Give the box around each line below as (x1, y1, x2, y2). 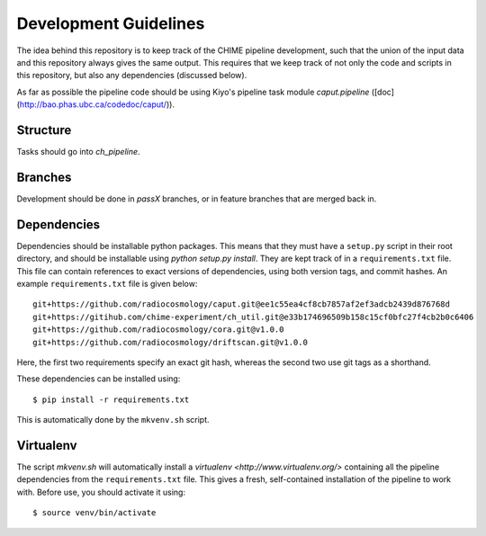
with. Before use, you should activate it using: (16, 487, 186, 497)
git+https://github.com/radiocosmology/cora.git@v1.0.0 (32, 325, 284, 335)
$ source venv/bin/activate (32, 508, 157, 518)
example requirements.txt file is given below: (16, 279, 198, 289)
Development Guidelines (16, 13, 205, 33)
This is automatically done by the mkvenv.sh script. (16, 415, 211, 425)
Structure (16, 122, 72, 138)
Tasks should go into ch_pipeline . (16, 147, 140, 157)
